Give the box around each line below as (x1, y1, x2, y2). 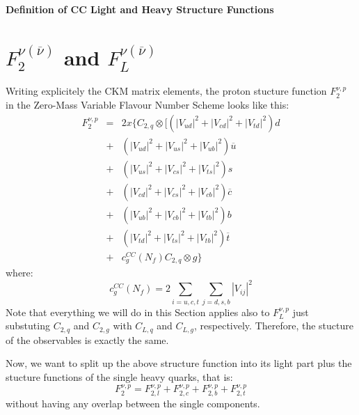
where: (6, 265, 33, 280)
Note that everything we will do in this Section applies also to (6, 304, 270, 319)
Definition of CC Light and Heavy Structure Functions (6, 2, 274, 16)
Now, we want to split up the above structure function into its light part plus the (6, 356, 352, 370)
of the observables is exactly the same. (6, 332, 169, 347)
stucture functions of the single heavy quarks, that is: (6, 369, 233, 384)
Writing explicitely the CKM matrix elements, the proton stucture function (6, 84, 327, 98)
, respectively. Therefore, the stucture (194, 318, 354, 333)
